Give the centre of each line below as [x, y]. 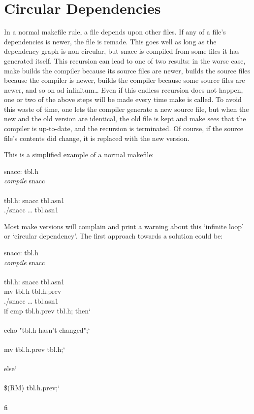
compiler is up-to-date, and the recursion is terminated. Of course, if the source [124, 128]
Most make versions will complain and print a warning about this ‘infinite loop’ [124, 226]
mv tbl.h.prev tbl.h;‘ [35, 349]
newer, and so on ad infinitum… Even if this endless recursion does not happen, [124, 89]
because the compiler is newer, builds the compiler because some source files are [125, 80]
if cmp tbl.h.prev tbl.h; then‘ [47, 310]
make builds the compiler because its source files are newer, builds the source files [127, 70]
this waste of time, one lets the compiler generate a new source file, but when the [127, 109]
